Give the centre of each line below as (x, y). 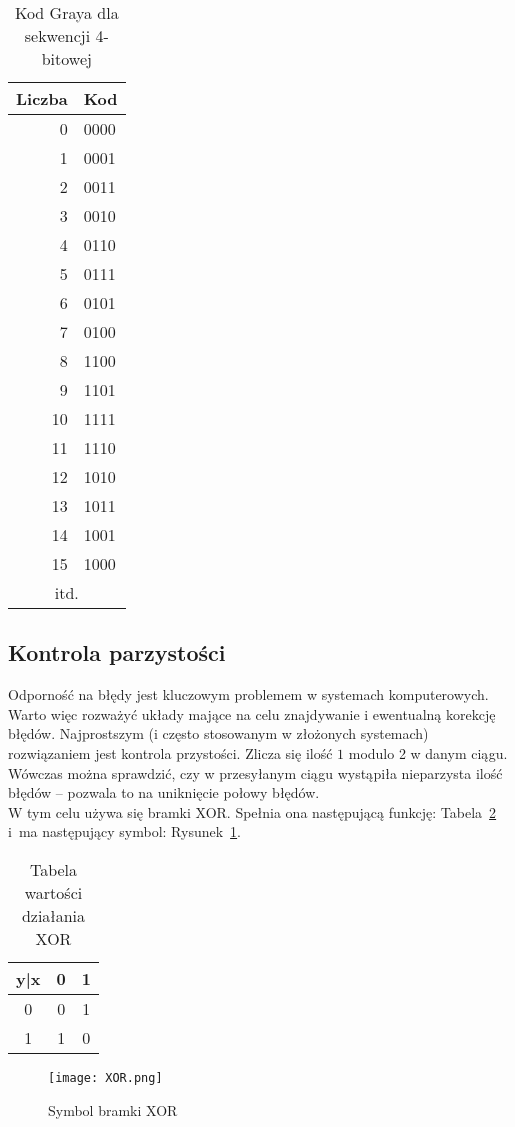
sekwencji (57, 35)
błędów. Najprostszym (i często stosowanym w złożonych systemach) (218, 733)
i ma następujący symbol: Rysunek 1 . (125, 831)
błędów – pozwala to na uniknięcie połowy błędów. (164, 792)
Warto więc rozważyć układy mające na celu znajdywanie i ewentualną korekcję (252, 713)
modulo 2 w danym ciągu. (428, 752)
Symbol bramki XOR (113, 1109)
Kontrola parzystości (117, 652)
